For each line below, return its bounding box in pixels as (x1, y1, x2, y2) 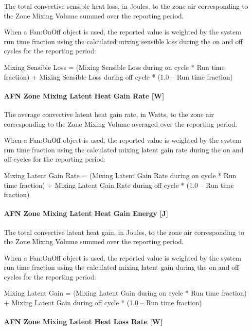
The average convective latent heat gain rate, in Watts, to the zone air (4, 109, 214, 119)
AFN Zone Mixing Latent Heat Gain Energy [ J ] (4, 208, 168, 218)
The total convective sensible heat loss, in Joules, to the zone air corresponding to (4, 1, 248, 11)
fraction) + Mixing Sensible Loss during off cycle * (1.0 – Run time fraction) (4, 71, 233, 82)
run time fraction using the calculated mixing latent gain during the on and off (4, 262, 239, 272)
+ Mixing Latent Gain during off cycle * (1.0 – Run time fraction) (4, 297, 202, 308)
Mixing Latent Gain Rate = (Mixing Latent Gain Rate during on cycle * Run (4, 170, 236, 180)
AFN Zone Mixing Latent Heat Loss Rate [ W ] (4, 316, 162, 327)
